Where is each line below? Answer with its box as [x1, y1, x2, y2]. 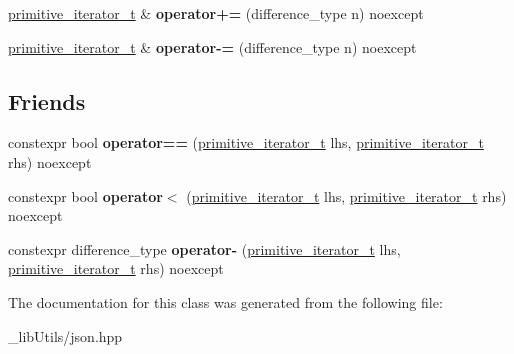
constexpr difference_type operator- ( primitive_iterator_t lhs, [8, 238, 401, 259]
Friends [8, 85, 86, 116]
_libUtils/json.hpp [8, 325, 123, 346]
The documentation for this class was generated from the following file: [8, 291, 443, 312]
